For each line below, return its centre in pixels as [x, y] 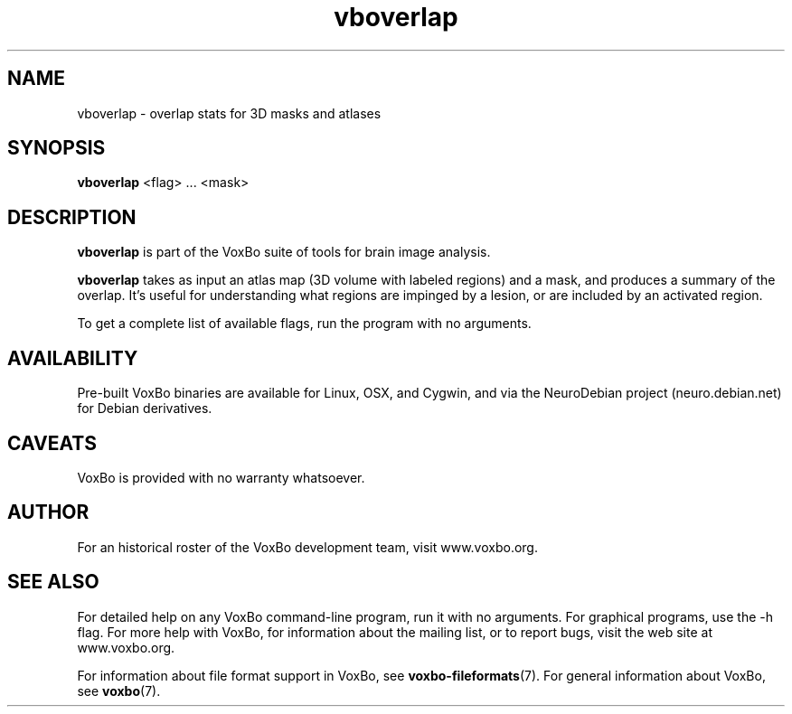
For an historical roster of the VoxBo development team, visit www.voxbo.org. [307, 547]
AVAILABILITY [73, 358]
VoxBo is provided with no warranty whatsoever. [221, 477]
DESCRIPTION [72, 217]
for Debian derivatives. [145, 409]
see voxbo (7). [119, 691]
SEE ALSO [53, 582]
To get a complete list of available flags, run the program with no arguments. [304, 324]
